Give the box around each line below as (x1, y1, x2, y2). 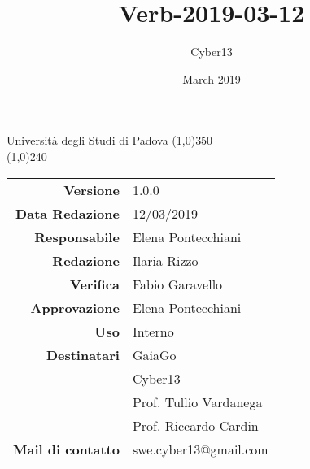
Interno (132, 321, 174, 341)
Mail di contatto (13, 439, 120, 458)
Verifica (70, 274, 120, 293)
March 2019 (182, 70, 241, 87)
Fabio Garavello (132, 274, 223, 293)
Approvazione (30, 297, 120, 317)
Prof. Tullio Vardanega (132, 392, 263, 411)
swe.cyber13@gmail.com (132, 439, 269, 458)
